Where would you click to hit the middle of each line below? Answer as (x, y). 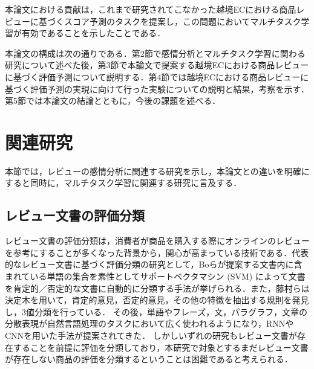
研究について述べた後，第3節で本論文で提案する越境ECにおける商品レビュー (157, 65)
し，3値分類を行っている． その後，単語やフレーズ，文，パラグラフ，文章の (156, 311)
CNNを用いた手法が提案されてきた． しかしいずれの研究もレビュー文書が (151, 335)
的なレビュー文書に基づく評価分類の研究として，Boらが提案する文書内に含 (154, 264)
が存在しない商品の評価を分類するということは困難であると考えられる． (149, 359)
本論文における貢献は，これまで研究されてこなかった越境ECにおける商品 (151, 9)
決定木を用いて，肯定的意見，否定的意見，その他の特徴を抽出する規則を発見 (157, 300)
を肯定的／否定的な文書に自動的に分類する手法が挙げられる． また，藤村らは (157, 288)
